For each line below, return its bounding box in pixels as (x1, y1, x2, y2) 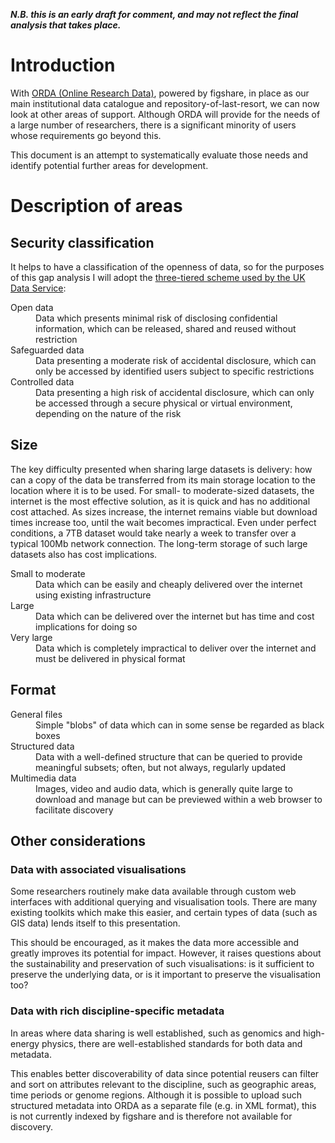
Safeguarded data (10, 344, 85, 356)
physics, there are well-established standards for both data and (41, 1037, 303, 1049)
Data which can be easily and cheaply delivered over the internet (35, 578, 303, 590)
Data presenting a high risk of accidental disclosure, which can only (35, 386, 315, 398)
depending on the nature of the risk (35, 407, 182, 419)
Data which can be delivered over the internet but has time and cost (35, 610, 315, 622)
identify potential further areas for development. (10, 159, 209, 171)
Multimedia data (10, 772, 77, 784)
